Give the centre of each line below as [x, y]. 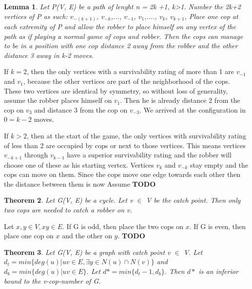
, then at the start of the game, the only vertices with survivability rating [136, 136]
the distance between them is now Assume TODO [80, 183]
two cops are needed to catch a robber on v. [68, 210]
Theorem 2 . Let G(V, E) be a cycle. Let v [68, 200]
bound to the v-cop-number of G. [52, 280]
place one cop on [29, 236]
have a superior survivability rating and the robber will [149, 155]
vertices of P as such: [36, 16]
